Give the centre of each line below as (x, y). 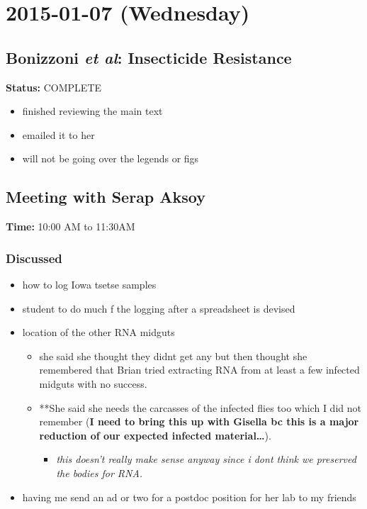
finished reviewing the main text (92, 111)
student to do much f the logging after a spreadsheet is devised (159, 308)
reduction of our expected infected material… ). (155, 435)
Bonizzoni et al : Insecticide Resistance (149, 57)
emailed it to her (58, 134)
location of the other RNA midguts (98, 332)
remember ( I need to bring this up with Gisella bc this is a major (199, 421)
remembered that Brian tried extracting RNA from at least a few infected (199, 370)
